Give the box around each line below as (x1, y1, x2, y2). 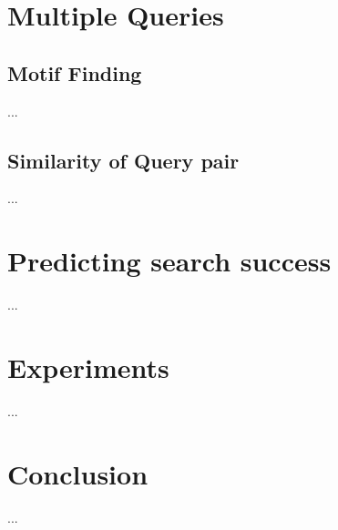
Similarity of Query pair (7, 146, 240, 174)
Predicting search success (7, 242, 332, 280)
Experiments (7, 348, 169, 385)
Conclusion (7, 454, 149, 492)
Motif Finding (7, 58, 142, 87)
